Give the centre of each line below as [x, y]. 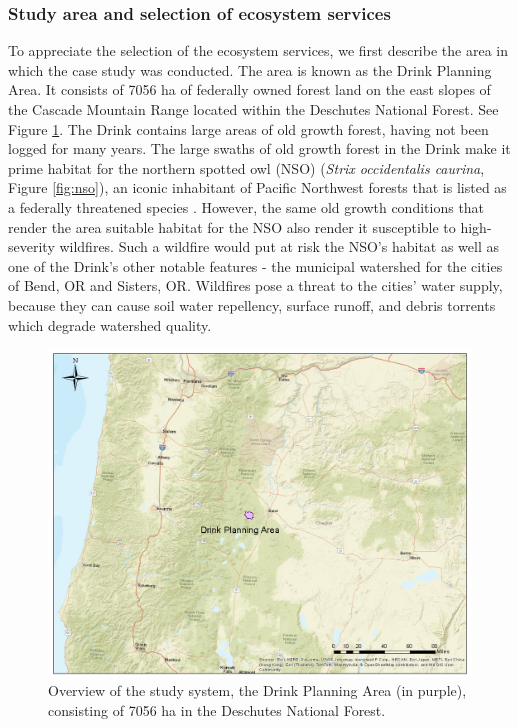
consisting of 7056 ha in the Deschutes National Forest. [217, 709]
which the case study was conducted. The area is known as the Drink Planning [250, 69]
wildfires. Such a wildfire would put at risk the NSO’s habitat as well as [279, 246]
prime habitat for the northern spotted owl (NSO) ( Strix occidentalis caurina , [246, 167]
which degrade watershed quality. [110, 324]
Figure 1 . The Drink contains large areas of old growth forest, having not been [248, 128]
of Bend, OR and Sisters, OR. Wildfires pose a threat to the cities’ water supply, [255, 285]
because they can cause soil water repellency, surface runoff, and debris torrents [252, 304]
